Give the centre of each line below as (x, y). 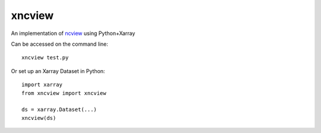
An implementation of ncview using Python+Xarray (73, 33)
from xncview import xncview (64, 93)
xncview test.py (45, 58)
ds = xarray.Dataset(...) (59, 110)
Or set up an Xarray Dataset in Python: (58, 71)
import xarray (42, 85)
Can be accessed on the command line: (59, 44)
